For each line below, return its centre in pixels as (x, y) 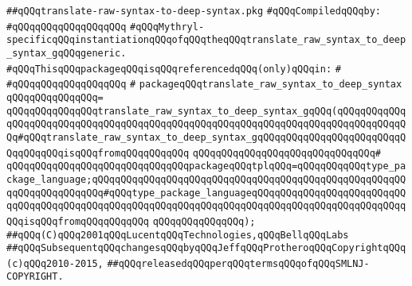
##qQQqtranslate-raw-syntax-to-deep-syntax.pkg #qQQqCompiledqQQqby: (194, 11)
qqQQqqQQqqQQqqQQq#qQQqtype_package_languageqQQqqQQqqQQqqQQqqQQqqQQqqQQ (206, 193)
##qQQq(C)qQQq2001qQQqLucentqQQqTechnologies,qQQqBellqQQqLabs (178, 235)
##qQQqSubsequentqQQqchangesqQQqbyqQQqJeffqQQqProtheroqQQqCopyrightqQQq (206, 248)
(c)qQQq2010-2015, (55, 263)
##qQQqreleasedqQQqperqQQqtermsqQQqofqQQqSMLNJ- (238, 263)
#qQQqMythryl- (167, 27)
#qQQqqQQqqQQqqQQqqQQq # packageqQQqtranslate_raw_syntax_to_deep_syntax (204, 85)
